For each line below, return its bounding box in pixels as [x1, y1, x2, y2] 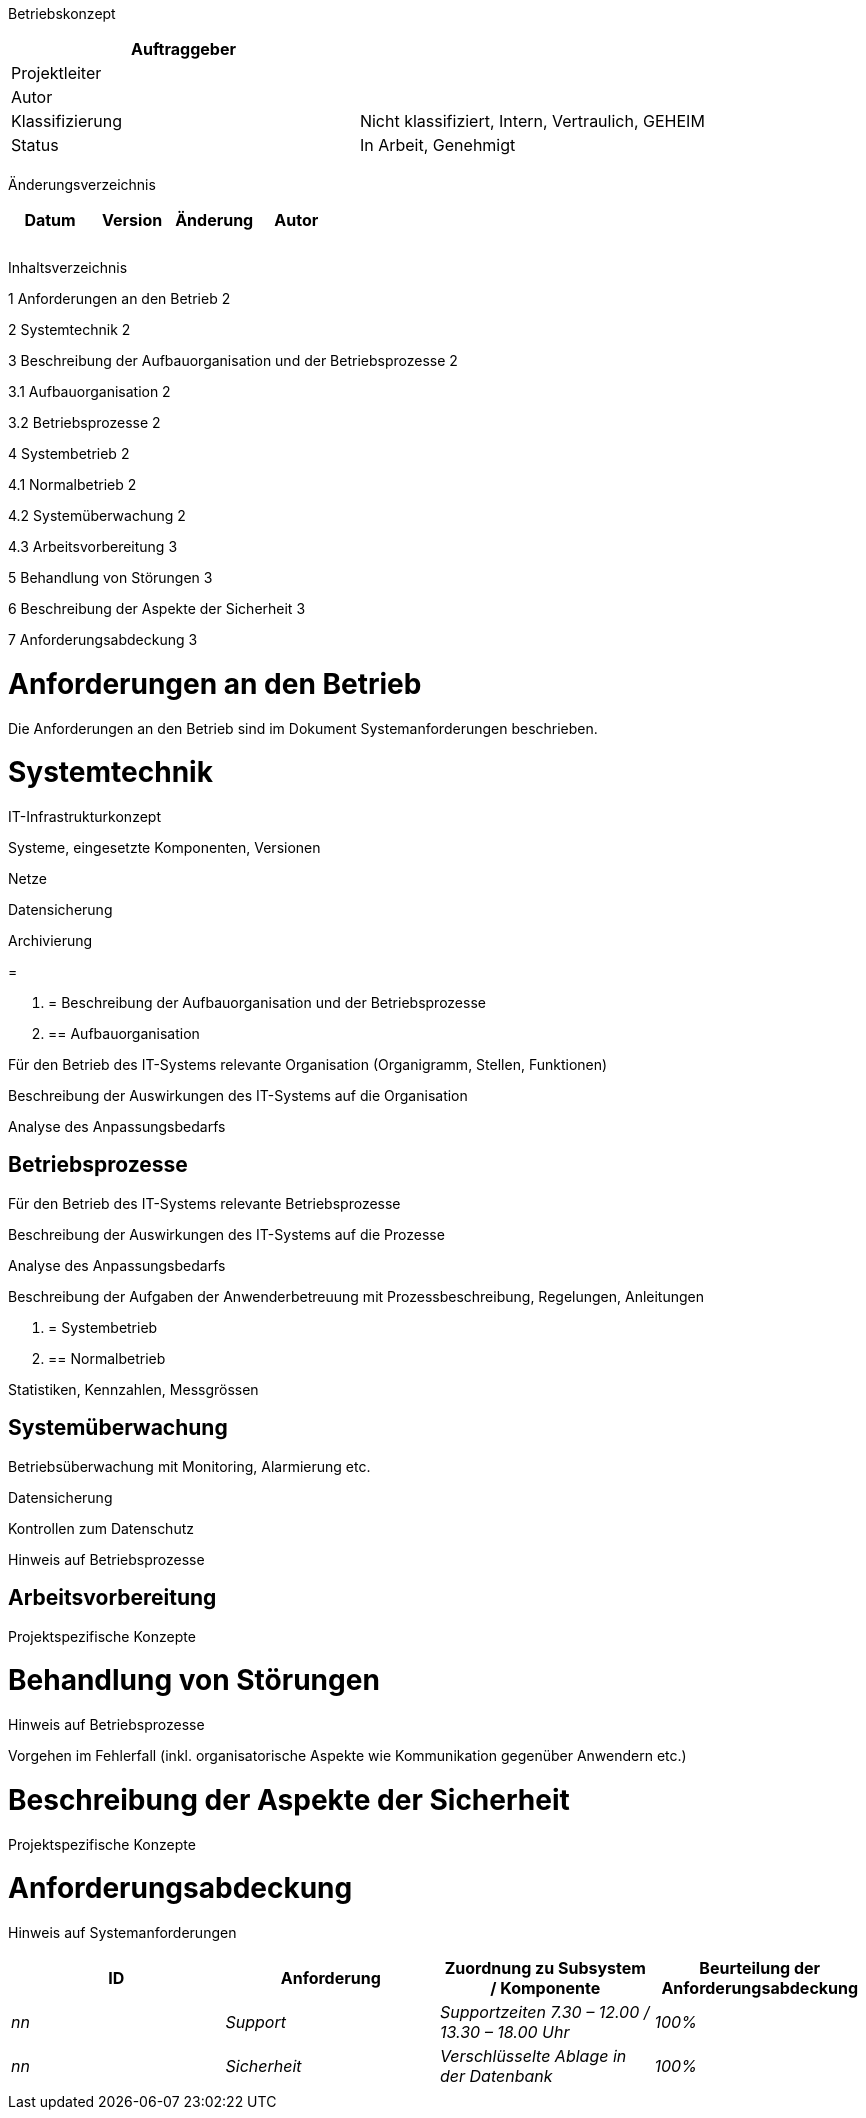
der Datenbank [440, 2066, 553, 2087]
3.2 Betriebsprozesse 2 [8, 414, 161, 431]
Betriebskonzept [8, 5, 116, 22]
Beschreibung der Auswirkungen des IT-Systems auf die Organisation [8, 1087, 468, 1104]
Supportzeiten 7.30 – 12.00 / [440, 2002, 650, 2023]
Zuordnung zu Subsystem [444, 1958, 646, 1979]
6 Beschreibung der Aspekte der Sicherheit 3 [8, 600, 306, 617]
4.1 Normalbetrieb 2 [8, 476, 137, 493]
